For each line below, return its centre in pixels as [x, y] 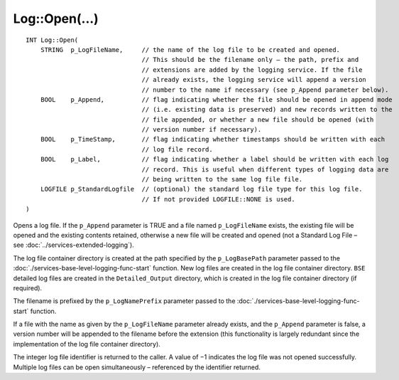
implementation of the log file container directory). [87, 344]
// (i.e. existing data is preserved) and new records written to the [267, 110]
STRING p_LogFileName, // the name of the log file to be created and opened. [190, 49]
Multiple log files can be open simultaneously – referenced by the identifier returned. [137, 367]
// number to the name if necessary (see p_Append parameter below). [265, 90]
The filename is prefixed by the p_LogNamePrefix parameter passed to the [124, 301]
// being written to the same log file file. [222, 179]
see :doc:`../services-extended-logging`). [73, 245]
